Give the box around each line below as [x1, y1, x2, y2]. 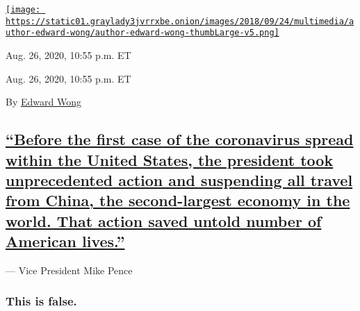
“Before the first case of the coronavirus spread [6, 128, 354, 150]
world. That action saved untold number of [6, 210, 322, 231]
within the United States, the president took [6, 149, 334, 170]
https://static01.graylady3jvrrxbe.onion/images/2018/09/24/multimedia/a [6, 16, 354, 26]
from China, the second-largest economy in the [6, 190, 350, 211]
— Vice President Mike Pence [6, 262, 133, 277]
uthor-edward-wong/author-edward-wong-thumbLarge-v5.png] [6, 28, 279, 38]
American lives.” [6, 230, 125, 252]
